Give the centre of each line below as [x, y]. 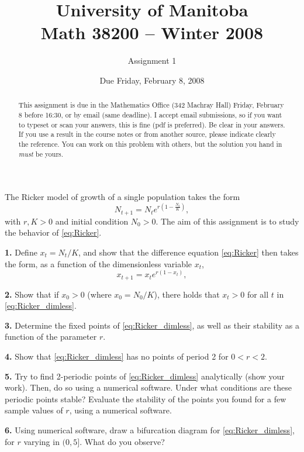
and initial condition [92, 221]
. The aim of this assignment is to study [227, 221]
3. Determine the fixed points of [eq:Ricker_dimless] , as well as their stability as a [152, 325]
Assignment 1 [152, 61]
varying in [42, 441]
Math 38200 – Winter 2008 [152, 32]
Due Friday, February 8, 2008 [152, 80]
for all [258, 294]
